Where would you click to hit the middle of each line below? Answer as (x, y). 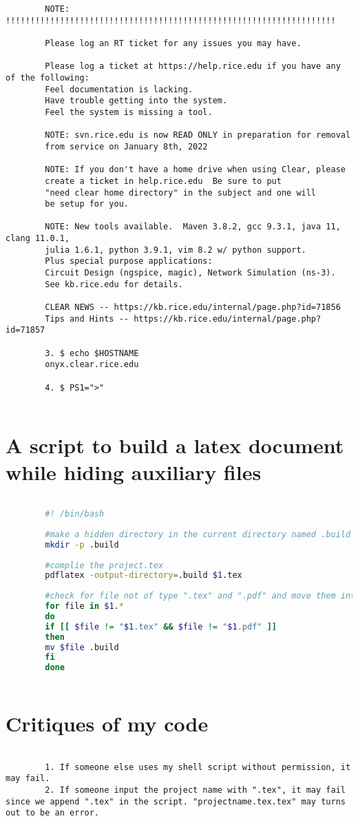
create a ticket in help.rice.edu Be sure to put (163, 181)
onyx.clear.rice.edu (92, 365)
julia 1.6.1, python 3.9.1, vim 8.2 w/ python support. (176, 250)
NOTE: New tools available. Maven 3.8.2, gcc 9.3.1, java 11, (193, 227)
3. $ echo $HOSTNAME (92, 353)
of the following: (48, 77)
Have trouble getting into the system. (136, 101)
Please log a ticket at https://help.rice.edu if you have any (193, 66)
